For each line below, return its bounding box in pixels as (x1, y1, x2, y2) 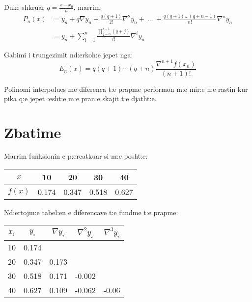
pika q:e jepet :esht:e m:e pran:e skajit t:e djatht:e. (4, 93, 157, 104)
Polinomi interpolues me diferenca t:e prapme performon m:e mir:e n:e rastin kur (4, 83, 248, 94)
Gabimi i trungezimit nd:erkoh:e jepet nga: (4, 49, 133, 59)
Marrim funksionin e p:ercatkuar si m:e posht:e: (4, 151, 148, 161)
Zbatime (4, 122, 61, 142)
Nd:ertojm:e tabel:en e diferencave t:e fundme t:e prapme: (4, 207, 178, 217)
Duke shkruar (4, 2, 45, 12)
